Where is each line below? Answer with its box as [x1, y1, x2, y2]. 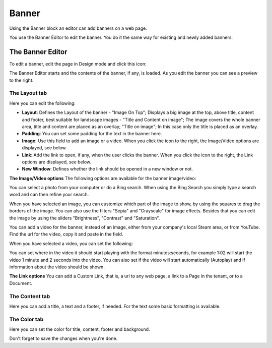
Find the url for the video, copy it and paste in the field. [9, 231, 123, 237]
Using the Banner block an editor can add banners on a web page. [9, 25, 147, 31]
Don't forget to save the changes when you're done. [9, 335, 118, 341]
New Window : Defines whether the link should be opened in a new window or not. [22, 166, 193, 172]
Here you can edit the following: [9, 100, 76, 106]
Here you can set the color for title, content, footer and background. [9, 326, 151, 332]
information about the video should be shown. [9, 264, 105, 270]
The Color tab [9, 316, 44, 323]
